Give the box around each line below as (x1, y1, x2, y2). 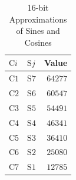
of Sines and (16, 24, 60, 37)
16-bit (27, 1, 49, 13)
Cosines (24, 36, 52, 48)
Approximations (9, 12, 67, 25)
